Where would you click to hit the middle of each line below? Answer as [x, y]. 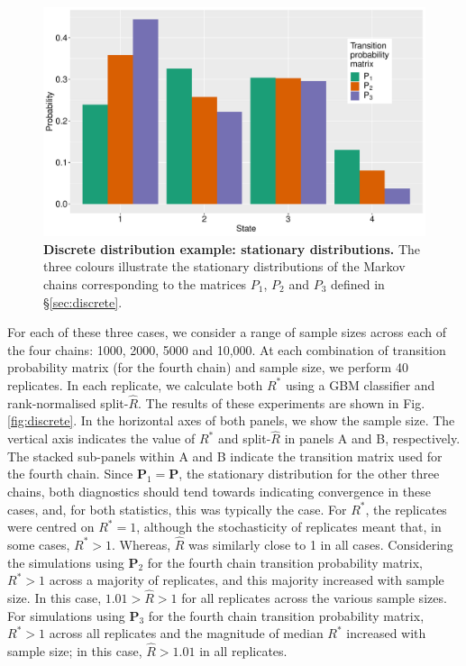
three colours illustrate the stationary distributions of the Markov [224, 266]
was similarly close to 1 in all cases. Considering [321, 544]
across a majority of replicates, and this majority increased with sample [247, 580]
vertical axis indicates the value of [101, 438]
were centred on [51, 527]
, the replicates [406, 509]
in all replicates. [243, 650]
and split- [244, 438]
